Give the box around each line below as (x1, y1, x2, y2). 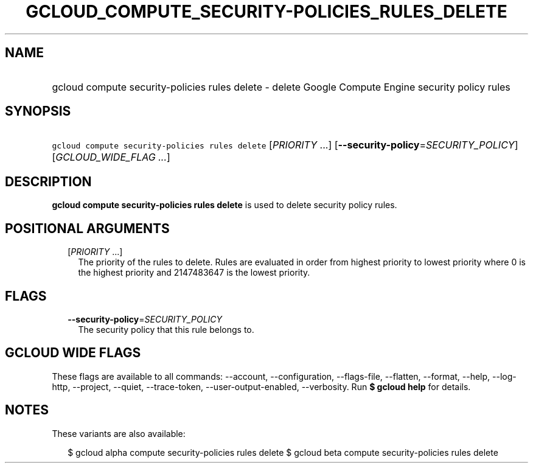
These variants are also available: (52, 428, 186, 439)
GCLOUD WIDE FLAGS (5, 345, 141, 361)
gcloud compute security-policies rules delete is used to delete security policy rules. (52, 200, 397, 211)
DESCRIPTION (5, 173, 92, 189)
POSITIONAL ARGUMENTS (5, 220, 170, 236)
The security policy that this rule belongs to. (78, 324, 254, 335)
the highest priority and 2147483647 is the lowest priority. (78, 267, 310, 278)
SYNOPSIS (5, 103, 71, 119)
